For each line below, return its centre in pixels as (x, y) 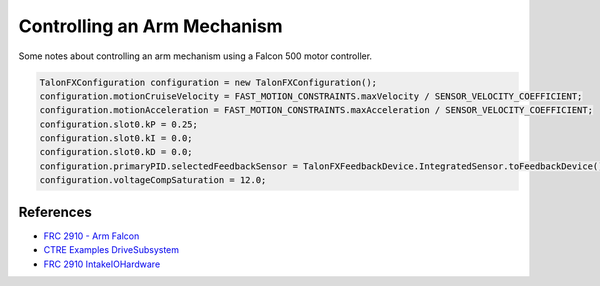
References (55, 211)
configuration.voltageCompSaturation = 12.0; (153, 180)
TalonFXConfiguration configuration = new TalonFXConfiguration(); (208, 82)
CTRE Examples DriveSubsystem (111, 250)
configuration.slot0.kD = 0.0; (116, 152)
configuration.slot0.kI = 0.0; (116, 138)
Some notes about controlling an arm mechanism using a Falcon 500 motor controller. (195, 56)
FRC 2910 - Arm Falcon (91, 236)
